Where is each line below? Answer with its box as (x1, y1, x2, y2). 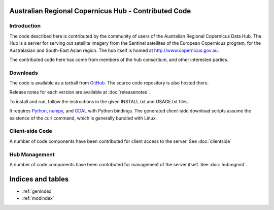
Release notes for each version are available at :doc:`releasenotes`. (9, 89, 150, 95)
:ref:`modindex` (22, 195, 54, 201)
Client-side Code (9, 128, 52, 135)
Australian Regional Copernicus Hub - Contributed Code (9, 7, 191, 15)
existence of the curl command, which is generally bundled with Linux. (9, 115, 157, 121)
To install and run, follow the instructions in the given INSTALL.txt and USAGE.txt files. (9, 98, 189, 104)
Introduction (9, 22, 41, 29)
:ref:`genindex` (22, 188, 53, 194)
